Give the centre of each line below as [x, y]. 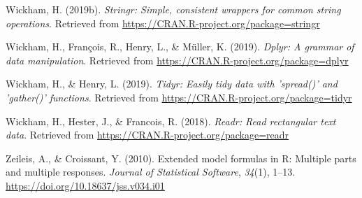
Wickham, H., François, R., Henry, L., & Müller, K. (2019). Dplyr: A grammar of [180, 47]
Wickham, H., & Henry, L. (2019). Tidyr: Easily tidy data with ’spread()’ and [172, 84]
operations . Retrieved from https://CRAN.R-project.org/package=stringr [163, 23]
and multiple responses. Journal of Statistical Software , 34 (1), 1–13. [151, 172]
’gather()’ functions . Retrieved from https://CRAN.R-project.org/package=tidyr [179, 97]
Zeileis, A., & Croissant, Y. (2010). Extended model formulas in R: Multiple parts [181, 158]
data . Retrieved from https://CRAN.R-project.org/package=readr [147, 135]
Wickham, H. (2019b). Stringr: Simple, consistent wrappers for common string [173, 9]
